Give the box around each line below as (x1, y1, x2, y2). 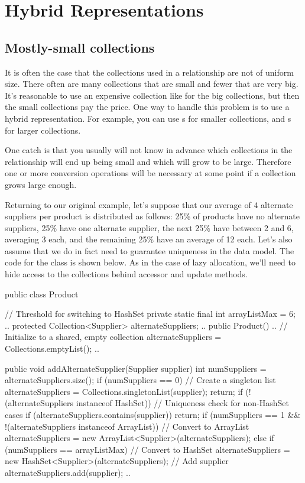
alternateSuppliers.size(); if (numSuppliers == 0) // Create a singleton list (5, 374, 276, 386)
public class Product (5, 287, 79, 300)
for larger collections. (5, 124, 81, 136)
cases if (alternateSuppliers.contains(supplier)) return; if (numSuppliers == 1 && (5, 409, 301, 421)
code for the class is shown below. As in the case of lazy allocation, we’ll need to (5, 256, 296, 268)
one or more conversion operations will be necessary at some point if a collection (5, 167, 296, 179)
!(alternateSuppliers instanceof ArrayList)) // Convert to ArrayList (5, 420, 249, 432)
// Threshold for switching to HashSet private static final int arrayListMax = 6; (5, 307, 296, 320)
